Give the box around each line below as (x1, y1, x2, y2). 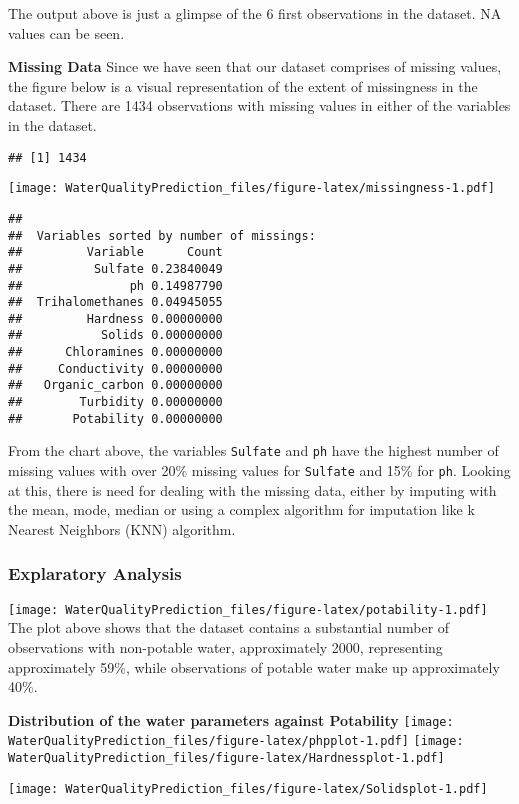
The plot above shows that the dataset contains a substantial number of (8, 617, 450, 638)
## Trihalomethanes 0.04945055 (8, 295, 223, 310)
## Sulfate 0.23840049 (8, 261, 223, 276)
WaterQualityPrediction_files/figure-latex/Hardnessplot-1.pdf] (8, 751, 445, 766)
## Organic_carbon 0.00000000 (8, 378, 223, 393)
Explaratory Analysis (8, 561, 182, 586)
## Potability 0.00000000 (8, 411, 223, 426)
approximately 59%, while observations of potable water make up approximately (8, 656, 500, 677)
